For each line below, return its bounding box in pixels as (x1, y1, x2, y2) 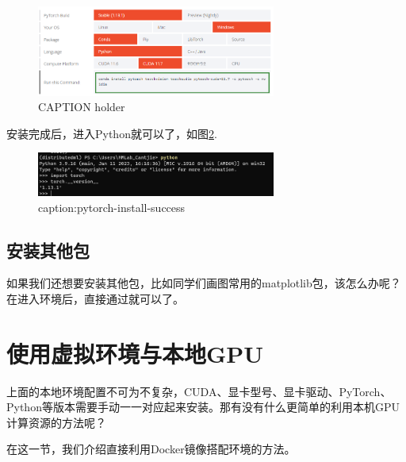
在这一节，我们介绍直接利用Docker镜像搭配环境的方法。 (6, 441, 296, 457)
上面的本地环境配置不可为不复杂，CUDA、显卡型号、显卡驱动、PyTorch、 (6, 383, 392, 399)
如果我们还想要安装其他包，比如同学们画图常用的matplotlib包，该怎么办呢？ (6, 275, 401, 291)
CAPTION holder (38, 98, 125, 115)
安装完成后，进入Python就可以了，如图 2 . (6, 125, 217, 141)
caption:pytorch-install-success (38, 198, 186, 215)
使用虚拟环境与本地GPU (6, 337, 264, 369)
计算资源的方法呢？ (6, 414, 106, 430)
